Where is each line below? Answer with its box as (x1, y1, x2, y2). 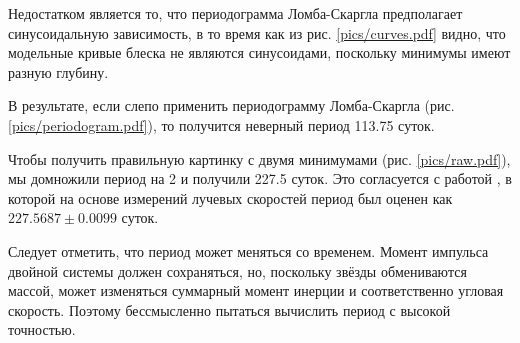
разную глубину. (8, 61, 109, 82)
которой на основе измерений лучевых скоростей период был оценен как (8, 187, 453, 208)
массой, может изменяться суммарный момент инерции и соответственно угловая (8, 280, 504, 301)
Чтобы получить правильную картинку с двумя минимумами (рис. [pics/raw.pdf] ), (8, 148, 511, 169)
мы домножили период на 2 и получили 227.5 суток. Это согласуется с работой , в (8, 168, 512, 189)
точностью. (8, 319, 76, 340)
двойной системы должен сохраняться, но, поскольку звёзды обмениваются (8, 260, 467, 281)
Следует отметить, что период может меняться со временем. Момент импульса (8, 240, 489, 261)
